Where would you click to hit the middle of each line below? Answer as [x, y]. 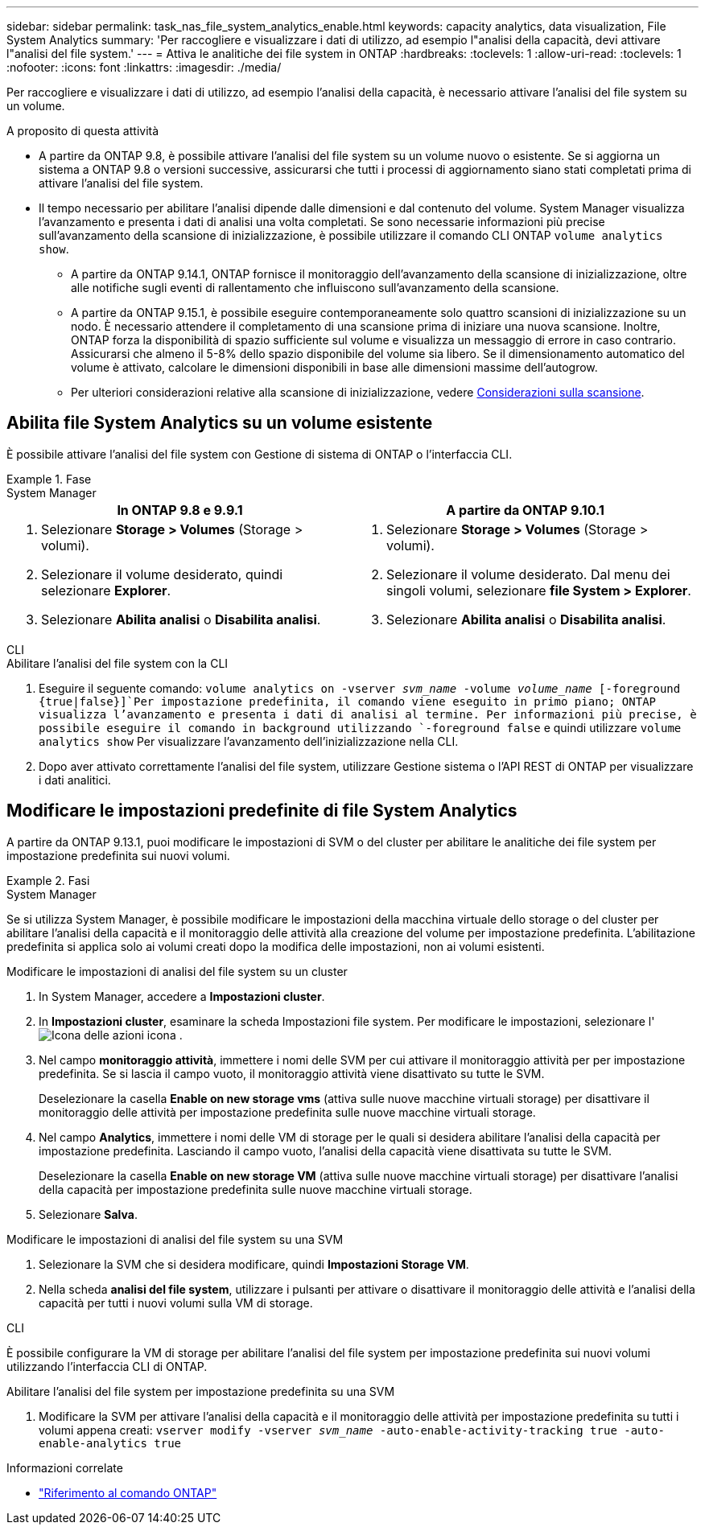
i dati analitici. [75, 780]
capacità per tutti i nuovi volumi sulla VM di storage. [176, 1303]
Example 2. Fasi [48, 880]
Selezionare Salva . [88, 1214]
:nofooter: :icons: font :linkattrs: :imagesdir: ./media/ [144, 67]
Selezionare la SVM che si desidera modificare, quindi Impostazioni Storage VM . [254, 1264]
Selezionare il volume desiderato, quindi [162, 574]
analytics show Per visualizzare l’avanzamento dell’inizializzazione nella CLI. [249, 741]
